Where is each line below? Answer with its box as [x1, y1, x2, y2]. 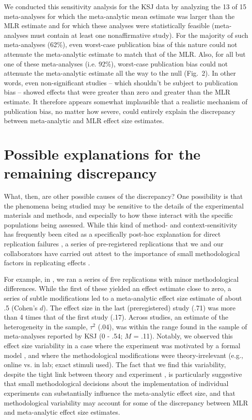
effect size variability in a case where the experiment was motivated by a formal [4, 340, 240, 350]
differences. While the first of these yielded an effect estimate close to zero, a [4, 283, 232, 293]
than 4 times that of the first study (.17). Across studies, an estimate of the [4, 312, 229, 322]
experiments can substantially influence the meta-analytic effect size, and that [4, 388, 236, 398]
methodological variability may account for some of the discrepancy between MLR [4, 397, 248, 407]
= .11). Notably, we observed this [133, 331, 233, 341]
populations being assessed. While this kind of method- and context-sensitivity [4, 219, 237, 229]
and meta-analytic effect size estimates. [4, 407, 120, 417]
